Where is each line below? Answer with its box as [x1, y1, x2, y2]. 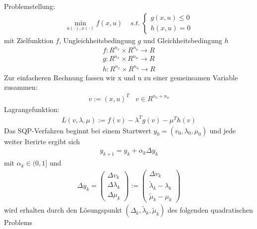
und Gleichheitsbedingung [143, 35, 222, 45]
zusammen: [4, 82, 38, 92]
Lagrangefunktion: [4, 104, 60, 114]
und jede [209, 125, 236, 135]
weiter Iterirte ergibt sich [4, 136, 80, 146]
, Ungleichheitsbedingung [59, 35, 135, 45]
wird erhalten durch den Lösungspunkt [4, 205, 122, 215]
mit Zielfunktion [4, 35, 54, 45]
